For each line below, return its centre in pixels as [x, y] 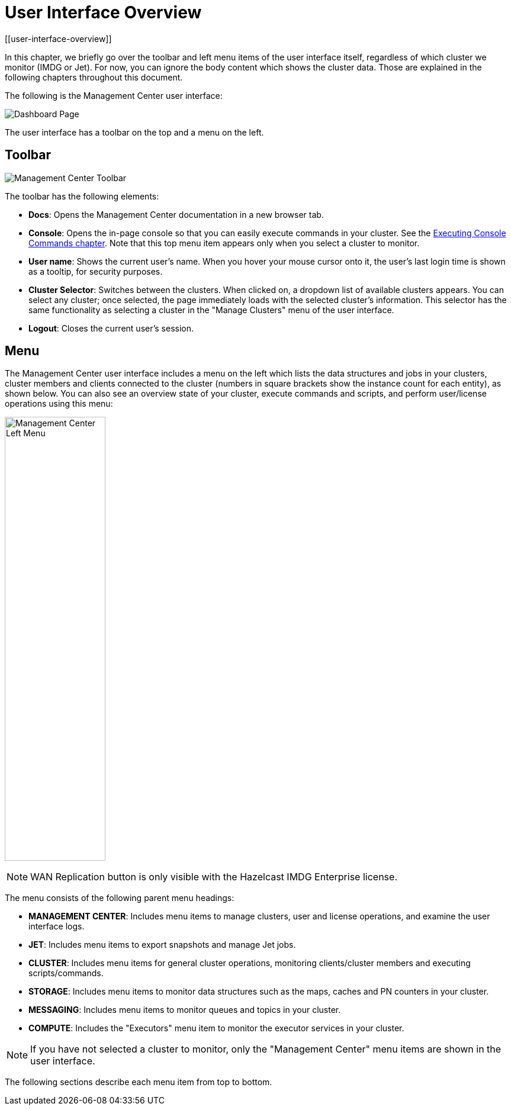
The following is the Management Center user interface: [114, 95]
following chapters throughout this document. [94, 77]
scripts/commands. [66, 973]
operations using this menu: [59, 404]
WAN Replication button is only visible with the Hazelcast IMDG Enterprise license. [214, 877]
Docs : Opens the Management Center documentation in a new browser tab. [176, 214]
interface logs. [57, 926]
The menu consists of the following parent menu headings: [120, 898]
